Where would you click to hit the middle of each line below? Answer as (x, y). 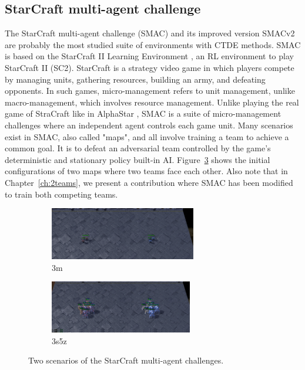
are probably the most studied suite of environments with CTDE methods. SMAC (153, 44)
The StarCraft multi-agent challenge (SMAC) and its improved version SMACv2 (150, 33)
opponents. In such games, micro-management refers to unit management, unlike (150, 91)
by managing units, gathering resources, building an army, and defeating (135, 79)
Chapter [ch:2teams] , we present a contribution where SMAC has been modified (149, 182)
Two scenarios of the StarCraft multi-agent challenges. (126, 360)
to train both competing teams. (61, 194)
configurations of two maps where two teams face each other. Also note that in (146, 171)
